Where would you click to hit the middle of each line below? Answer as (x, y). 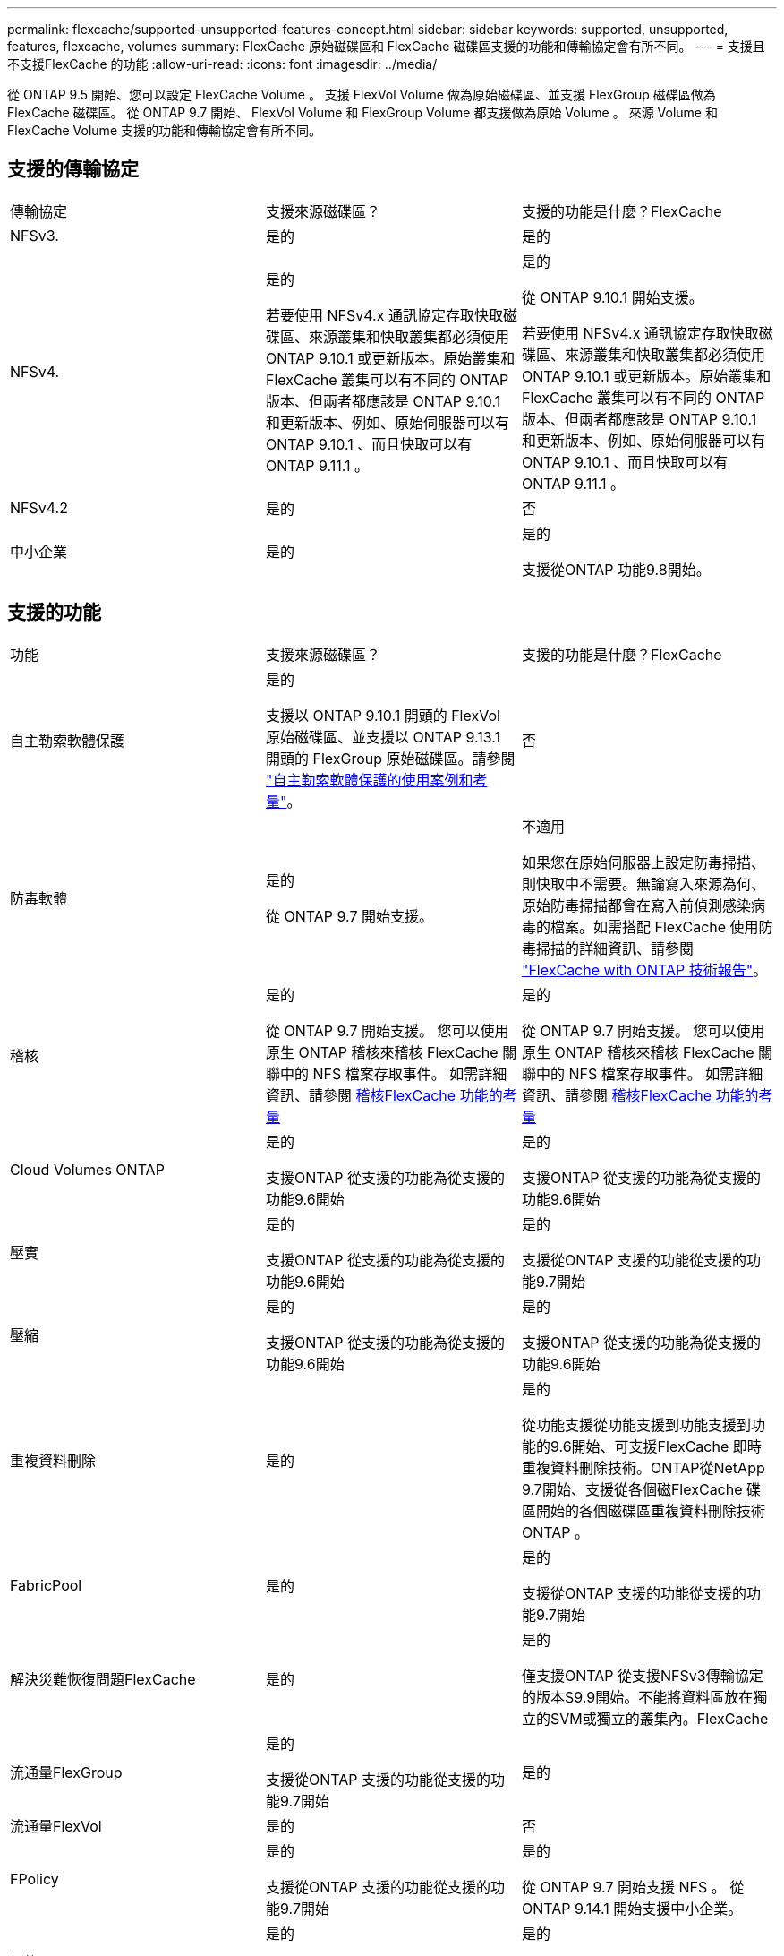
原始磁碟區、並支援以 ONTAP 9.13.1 (383, 737)
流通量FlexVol (56, 1826)
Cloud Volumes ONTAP (87, 1169)
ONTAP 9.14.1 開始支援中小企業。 (632, 1908)
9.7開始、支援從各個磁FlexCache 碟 (641, 1489)
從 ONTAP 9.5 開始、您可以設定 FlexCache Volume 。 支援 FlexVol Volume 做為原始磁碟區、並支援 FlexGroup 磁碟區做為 (362, 94)
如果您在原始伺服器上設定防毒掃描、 (643, 862)
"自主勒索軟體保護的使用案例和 (369, 780)
